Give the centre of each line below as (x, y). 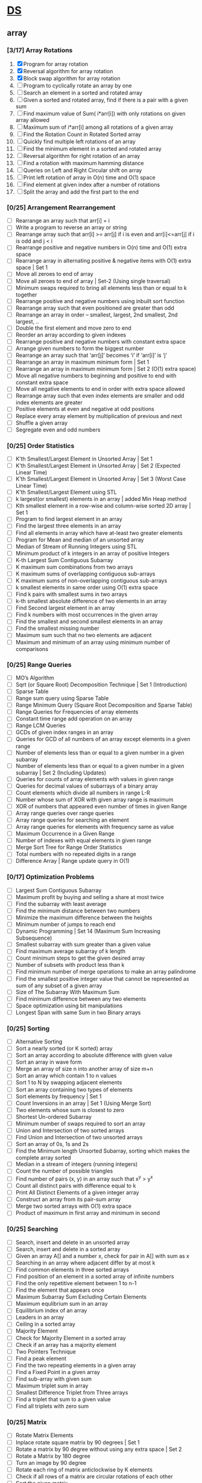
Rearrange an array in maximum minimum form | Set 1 (82, 362)
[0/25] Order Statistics (41, 445)
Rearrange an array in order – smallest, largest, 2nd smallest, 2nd (96, 315)
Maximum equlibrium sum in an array (62, 1304)
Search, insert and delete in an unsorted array (73, 1242)
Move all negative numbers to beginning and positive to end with (96, 376)
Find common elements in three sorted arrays (72, 1269)
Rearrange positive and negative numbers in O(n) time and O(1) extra (101, 247)
